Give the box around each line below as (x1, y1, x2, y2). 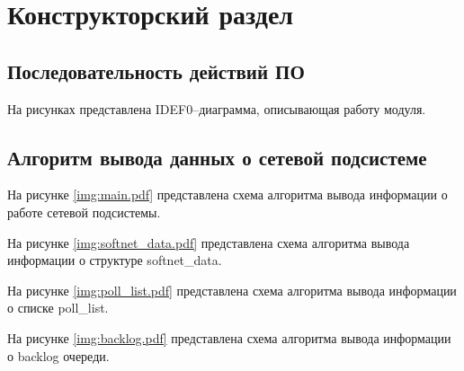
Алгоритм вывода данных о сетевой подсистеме (7, 143, 427, 171)
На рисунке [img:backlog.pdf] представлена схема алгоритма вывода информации (7, 328, 451, 347)
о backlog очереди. (7, 346, 110, 365)
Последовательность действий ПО (7, 57, 305, 84)
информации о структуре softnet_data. (7, 251, 222, 269)
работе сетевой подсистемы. (7, 202, 161, 221)
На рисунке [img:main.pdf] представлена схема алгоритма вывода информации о (7, 185, 448, 204)
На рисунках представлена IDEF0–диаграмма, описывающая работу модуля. (7, 99, 426, 118)
